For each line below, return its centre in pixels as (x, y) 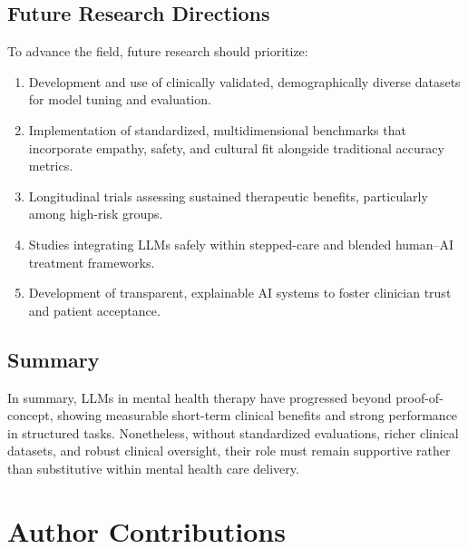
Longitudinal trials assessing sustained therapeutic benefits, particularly (228, 196)
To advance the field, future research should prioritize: (158, 51)
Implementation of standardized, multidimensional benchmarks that (217, 129)
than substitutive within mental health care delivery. (153, 468)
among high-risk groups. (96, 214)
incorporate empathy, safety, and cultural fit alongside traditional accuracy (236, 147)
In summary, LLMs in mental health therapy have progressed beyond (200, 397)
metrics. (51, 166)
